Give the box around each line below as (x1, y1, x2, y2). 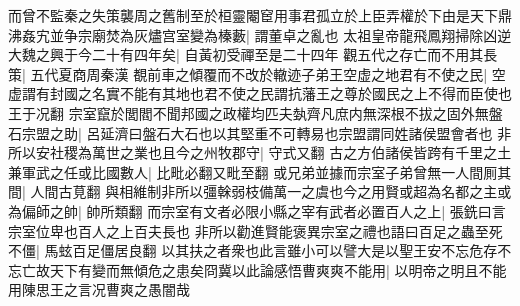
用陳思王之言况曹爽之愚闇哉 (8, 279, 190, 300)
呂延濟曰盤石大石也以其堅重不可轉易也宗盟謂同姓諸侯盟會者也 (86, 122, 493, 143)
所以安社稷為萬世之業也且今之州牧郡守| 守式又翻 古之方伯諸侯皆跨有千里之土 (8, 142, 512, 163)
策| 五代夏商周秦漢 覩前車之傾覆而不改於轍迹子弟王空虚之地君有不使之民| (8, 63, 488, 84)
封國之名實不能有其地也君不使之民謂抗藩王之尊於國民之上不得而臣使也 (49, 83, 512, 104)
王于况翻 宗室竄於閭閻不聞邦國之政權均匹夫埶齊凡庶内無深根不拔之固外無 (8, 102, 489, 123)
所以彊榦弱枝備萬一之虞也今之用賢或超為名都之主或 (175, 181, 512, 202)
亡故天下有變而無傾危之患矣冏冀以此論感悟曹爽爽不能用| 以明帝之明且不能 (21, 259, 507, 280)
